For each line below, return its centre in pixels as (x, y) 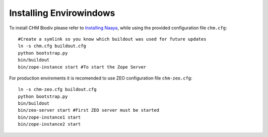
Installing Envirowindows (62, 13)
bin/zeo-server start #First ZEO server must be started (89, 110)
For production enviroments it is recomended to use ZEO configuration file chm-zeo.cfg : (101, 78)
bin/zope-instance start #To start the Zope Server (82, 67)
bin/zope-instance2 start (50, 124)
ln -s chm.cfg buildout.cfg (52, 46)
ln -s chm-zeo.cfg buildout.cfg (57, 90)
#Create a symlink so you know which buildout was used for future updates (112, 39)
